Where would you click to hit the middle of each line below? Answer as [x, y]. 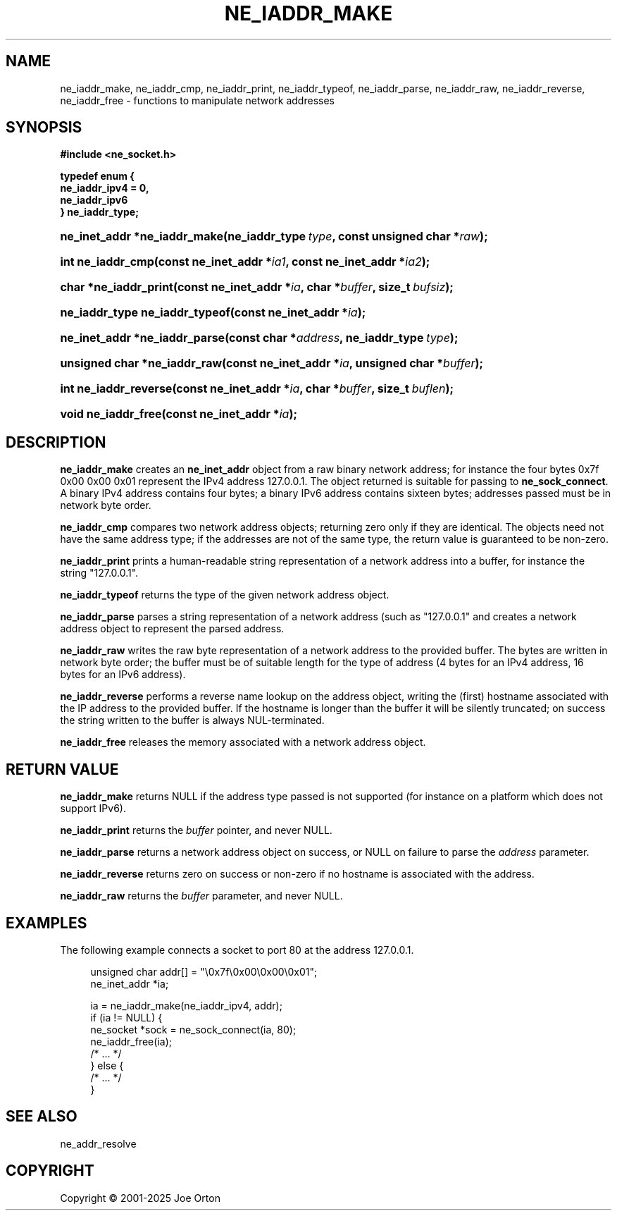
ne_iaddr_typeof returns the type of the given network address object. [225, 595]
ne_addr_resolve [98, 1143]
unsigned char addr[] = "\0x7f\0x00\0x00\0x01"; [204, 971]
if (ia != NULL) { [126, 1017]
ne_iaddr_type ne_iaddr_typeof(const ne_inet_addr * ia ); [213, 313]
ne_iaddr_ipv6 [94, 200]
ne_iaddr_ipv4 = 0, [105, 188]
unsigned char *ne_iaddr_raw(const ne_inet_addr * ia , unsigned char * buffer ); [272, 363]
